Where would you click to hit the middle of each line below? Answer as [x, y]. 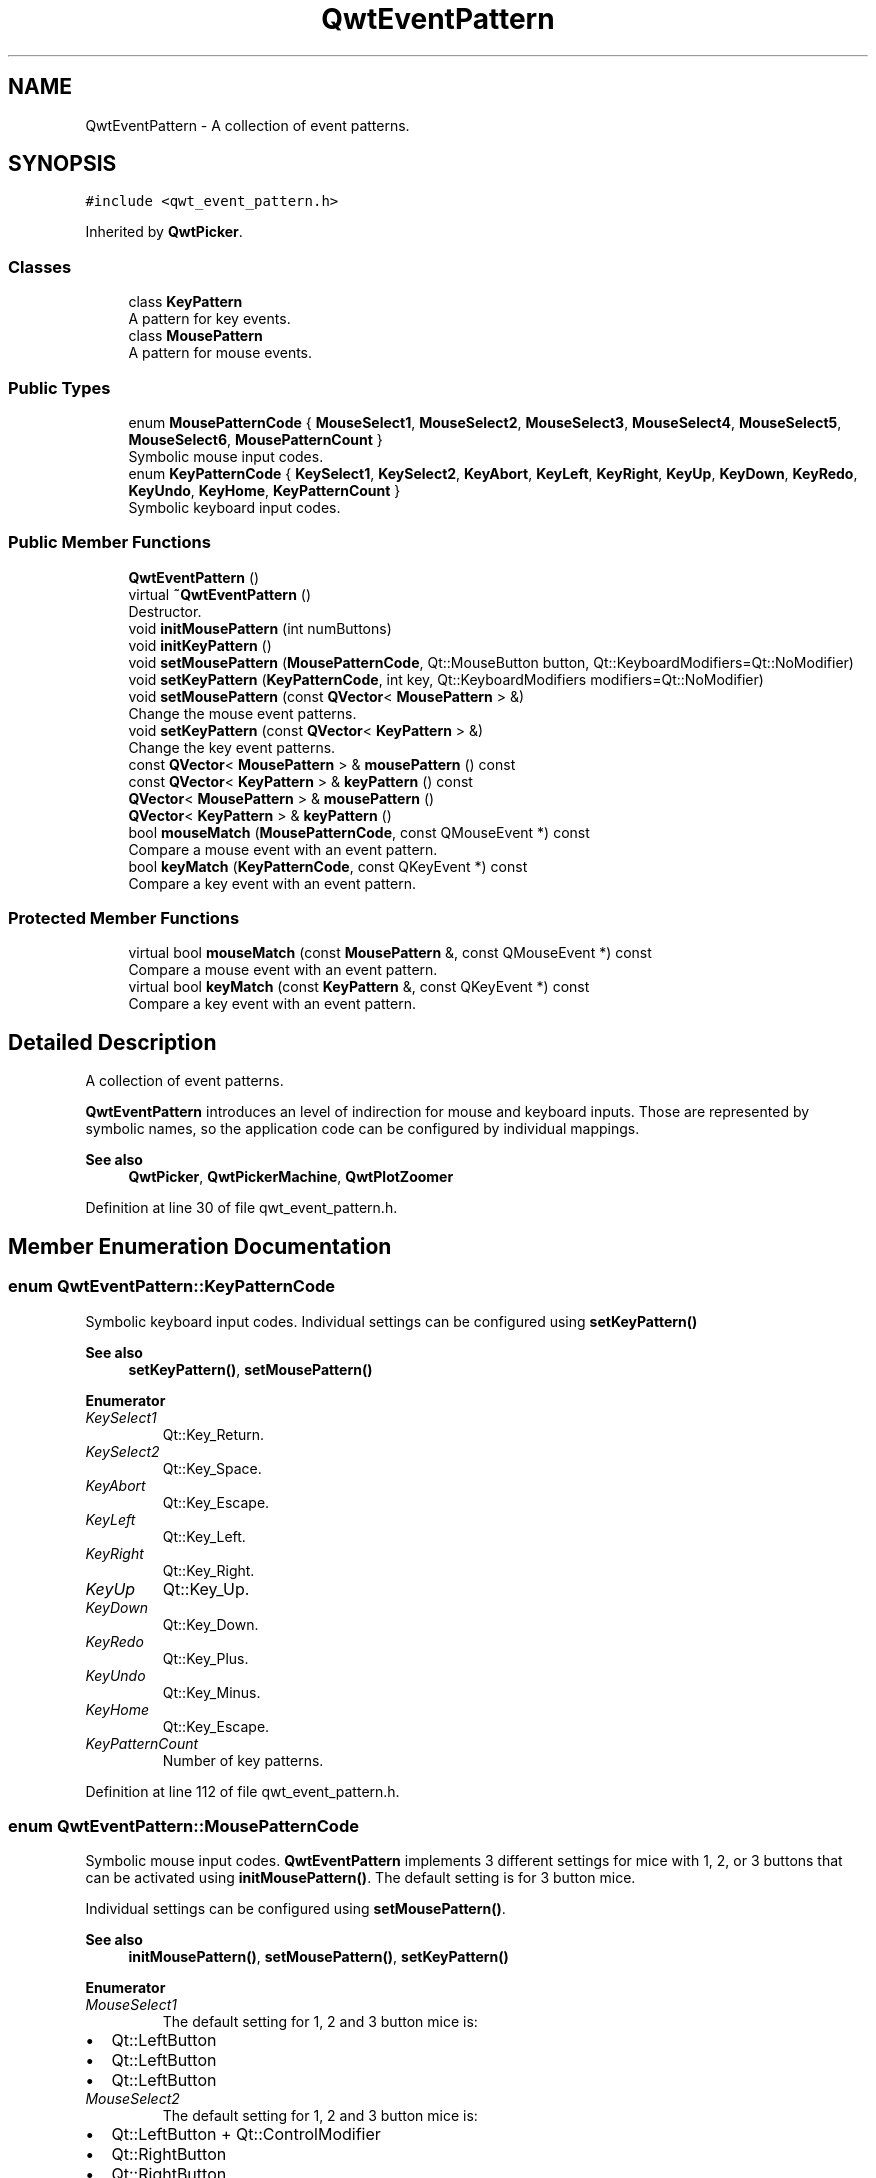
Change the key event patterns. [232, 747]
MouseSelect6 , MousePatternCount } [255, 439]
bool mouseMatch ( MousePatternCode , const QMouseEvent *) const [359, 832]
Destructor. [165, 611]
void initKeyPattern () [200, 645]
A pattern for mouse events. [220, 353]
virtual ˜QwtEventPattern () [220, 594]
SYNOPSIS [62, 164]
